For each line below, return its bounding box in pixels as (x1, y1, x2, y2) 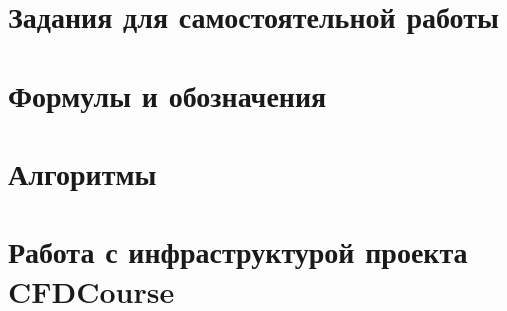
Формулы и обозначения (8, 74, 327, 115)
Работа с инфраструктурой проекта (8, 231, 468, 272)
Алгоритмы (8, 152, 157, 193)
